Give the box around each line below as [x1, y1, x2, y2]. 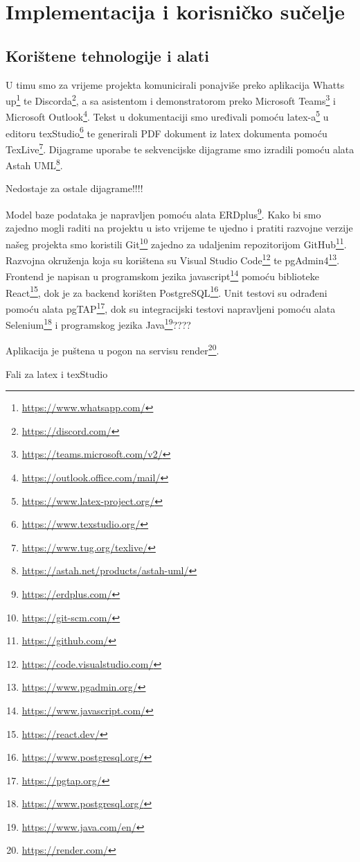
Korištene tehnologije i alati [6, 44, 209, 66]
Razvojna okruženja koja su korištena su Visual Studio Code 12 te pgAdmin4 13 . [6, 251, 340, 267]
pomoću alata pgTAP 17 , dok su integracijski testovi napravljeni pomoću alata [6, 299, 336, 316]
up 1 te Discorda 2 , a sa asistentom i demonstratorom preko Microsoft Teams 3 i [6, 92, 336, 107]
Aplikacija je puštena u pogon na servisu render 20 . [6, 341, 219, 358]
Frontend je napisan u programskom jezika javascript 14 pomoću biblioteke [6, 267, 319, 284]
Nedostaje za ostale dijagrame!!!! [6, 181, 143, 196]
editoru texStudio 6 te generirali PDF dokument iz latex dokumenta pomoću [6, 123, 327, 140]
